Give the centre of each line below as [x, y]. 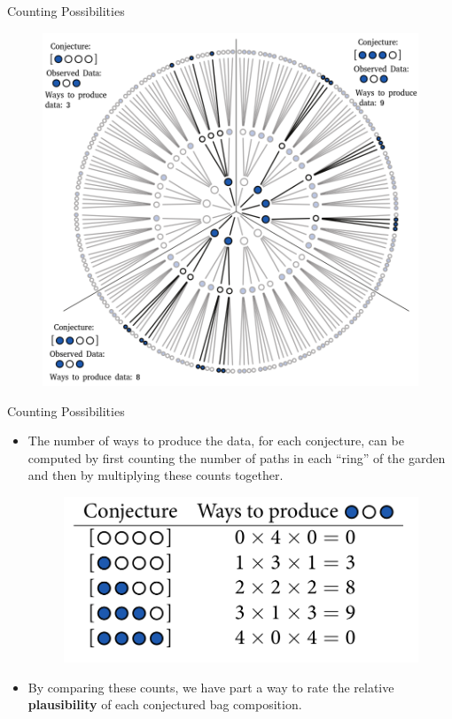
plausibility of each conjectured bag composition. [165, 704]
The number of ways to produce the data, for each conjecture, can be [216, 441]
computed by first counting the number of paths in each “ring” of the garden [237, 457]
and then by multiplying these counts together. [156, 475]
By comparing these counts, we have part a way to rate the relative [211, 687]
